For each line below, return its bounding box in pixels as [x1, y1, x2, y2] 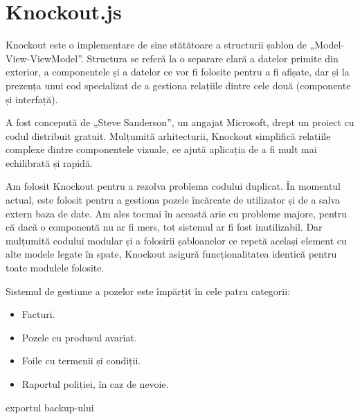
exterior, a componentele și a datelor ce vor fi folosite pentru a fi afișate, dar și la [6, 64, 350, 79]
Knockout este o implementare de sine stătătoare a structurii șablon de [6, 37, 307, 52]
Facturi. [21, 307, 55, 321]
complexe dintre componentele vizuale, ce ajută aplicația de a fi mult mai [6, 142, 317, 157]
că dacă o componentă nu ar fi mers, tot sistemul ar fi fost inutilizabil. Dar [6, 220, 323, 234]
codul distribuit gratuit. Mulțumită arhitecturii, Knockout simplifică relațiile [6, 128, 331, 143]
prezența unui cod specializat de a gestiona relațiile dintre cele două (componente [6, 78, 351, 92]
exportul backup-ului [6, 400, 94, 414]
